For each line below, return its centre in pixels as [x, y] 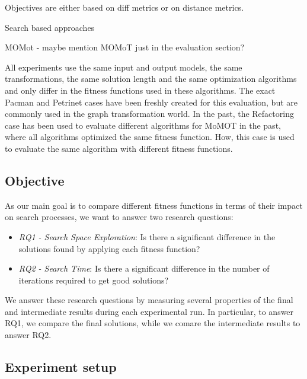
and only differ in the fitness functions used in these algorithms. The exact [140, 90]
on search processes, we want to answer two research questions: [119, 217]
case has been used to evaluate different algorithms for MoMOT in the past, [143, 125]
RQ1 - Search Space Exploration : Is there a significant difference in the [147, 236]
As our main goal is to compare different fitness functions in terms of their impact [154, 205]
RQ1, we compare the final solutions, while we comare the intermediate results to [153, 323]
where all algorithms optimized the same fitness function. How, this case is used [150, 137]
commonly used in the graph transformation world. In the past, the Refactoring [149, 114]
